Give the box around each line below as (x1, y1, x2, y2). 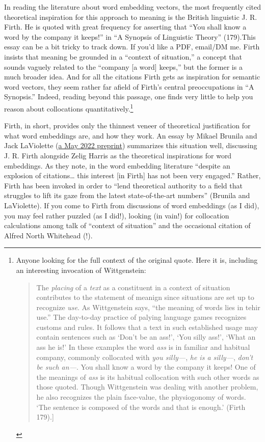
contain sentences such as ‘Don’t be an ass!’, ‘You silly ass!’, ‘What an (36, 331, 256, 342)
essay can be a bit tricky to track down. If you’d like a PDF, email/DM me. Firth (4, 41, 260, 52)
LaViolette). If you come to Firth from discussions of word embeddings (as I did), (4, 200, 259, 210)
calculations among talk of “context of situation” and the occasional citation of (4, 220, 251, 231)
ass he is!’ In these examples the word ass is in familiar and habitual (36, 342, 250, 352)
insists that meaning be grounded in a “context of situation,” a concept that (4, 51, 243, 62)
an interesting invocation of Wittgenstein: (16, 264, 146, 275)
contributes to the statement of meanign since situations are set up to (36, 292, 254, 302)
